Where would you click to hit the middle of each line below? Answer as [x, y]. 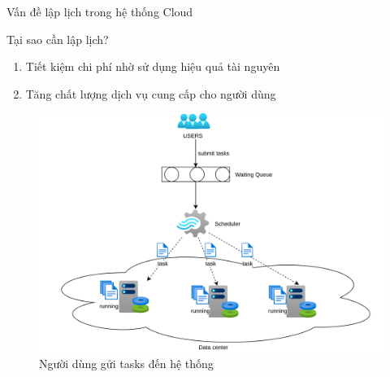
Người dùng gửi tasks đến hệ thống [126, 364]
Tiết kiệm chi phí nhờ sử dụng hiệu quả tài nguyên [153, 66]
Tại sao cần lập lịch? [58, 39]
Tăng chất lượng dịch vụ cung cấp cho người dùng [151, 93]
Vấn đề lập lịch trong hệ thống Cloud [100, 11]
